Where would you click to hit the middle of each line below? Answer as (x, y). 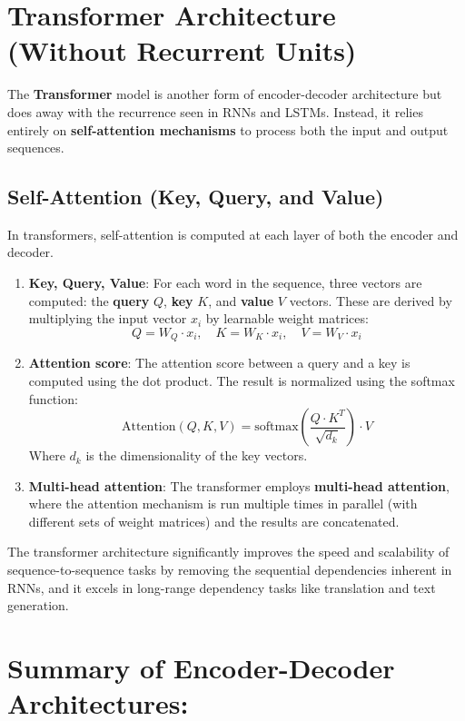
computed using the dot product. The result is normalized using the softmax (242, 380)
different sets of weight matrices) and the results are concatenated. (214, 521)
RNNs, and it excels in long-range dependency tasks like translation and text (222, 587)
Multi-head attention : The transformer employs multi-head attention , (239, 485)
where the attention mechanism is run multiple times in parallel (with (223, 504)
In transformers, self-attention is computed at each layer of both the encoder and (233, 234)
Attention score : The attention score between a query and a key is (219, 363)
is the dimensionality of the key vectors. (197, 455)
